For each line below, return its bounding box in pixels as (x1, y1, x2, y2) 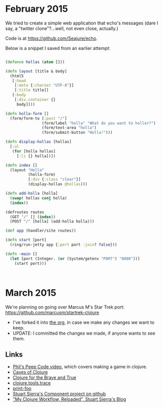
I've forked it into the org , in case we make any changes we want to (12, 319, 154, 325)
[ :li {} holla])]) (16, 154, 56, 159)
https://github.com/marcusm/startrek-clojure (5, 309, 99, 315)
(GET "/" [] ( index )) (10, 214, 56, 219)
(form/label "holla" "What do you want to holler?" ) (41, 120, 156, 125)
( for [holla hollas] (12, 148, 56, 154)
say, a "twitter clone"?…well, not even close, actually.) (5, 25, 119, 31)
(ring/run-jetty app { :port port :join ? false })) (10, 242, 117, 247)
